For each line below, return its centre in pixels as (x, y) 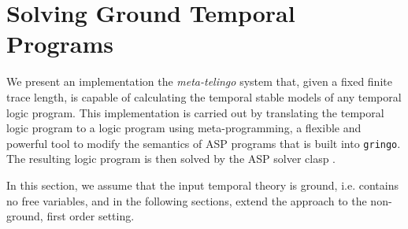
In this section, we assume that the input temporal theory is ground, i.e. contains (202, 185)
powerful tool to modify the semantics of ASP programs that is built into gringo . (204, 143)
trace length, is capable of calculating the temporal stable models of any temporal (204, 96)
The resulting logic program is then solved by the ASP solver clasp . (171, 159)
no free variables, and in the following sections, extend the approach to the (187, 200)
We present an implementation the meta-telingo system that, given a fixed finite (199, 81)
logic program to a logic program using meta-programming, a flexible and (184, 128)
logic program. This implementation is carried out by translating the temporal (195, 112)
